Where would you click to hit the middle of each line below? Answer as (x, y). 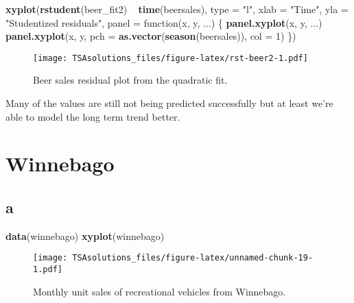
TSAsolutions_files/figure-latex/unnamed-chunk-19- (193, 258)
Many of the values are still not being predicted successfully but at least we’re (169, 103)
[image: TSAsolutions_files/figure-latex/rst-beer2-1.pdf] (170, 58)
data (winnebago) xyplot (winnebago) (85, 235)
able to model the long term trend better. (93, 116)
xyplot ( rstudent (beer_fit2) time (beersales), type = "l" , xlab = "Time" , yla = (177, 9)
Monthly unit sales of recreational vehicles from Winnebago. (160, 291)
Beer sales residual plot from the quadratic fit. (130, 80)
